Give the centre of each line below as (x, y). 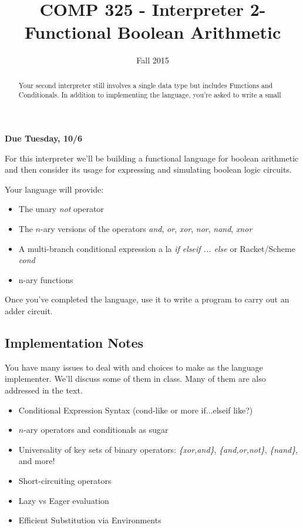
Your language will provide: (54, 189)
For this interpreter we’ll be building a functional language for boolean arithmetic (152, 158)
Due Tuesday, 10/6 (44, 138)
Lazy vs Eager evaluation (64, 500)
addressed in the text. (44, 390)
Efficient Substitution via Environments (90, 520)
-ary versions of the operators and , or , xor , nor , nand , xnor (146, 228)
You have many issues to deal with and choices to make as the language (134, 367)
